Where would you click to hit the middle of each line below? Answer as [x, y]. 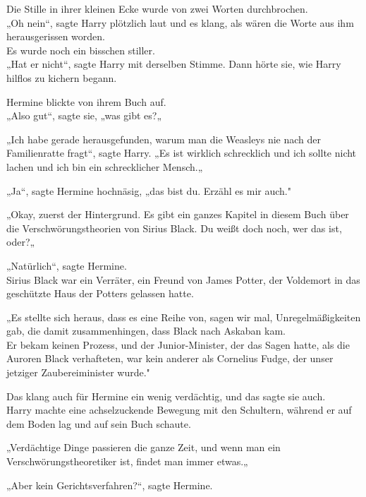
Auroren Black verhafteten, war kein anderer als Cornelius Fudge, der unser [170, 358]
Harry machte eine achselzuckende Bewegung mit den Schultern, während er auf [179, 410]
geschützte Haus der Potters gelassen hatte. [100, 293]
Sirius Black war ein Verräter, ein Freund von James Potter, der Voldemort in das [183, 279]
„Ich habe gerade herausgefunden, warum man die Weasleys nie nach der [164, 139]
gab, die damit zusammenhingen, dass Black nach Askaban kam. [146, 331]
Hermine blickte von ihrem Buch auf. [86, 101]
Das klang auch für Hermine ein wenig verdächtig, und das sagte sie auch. [166, 396]
